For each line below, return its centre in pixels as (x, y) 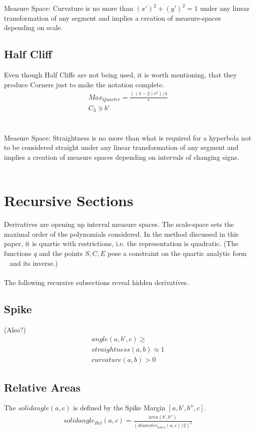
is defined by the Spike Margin (119, 408)
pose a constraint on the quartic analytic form (177, 253)
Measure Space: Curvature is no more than (69, 8)
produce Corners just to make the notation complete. (84, 84)
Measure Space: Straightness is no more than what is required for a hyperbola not (128, 137)
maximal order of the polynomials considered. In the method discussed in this (121, 234)
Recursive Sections (69, 200)
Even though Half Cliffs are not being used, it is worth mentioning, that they (121, 74)
